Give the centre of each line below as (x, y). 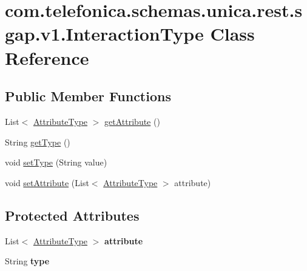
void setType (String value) (56, 162)
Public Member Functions (88, 96)
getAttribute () (132, 121)
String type (27, 261)
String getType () (38, 142)
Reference (47, 57)
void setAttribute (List (47, 182)
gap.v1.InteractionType (104, 34)
